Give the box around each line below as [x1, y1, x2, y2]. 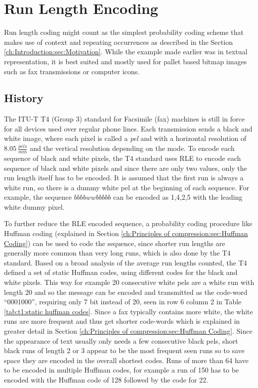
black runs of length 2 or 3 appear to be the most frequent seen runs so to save [4, 345, 245, 356]
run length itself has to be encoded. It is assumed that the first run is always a [4, 172, 244, 183]
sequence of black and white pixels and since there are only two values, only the [4, 162, 247, 173]
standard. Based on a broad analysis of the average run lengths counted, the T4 [4, 257, 247, 267]
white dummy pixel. [4, 201, 65, 212]
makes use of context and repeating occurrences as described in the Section [4, 36, 233, 47]
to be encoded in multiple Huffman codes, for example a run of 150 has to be [4, 365, 239, 375]
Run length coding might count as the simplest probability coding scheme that [4, 27, 244, 37]
